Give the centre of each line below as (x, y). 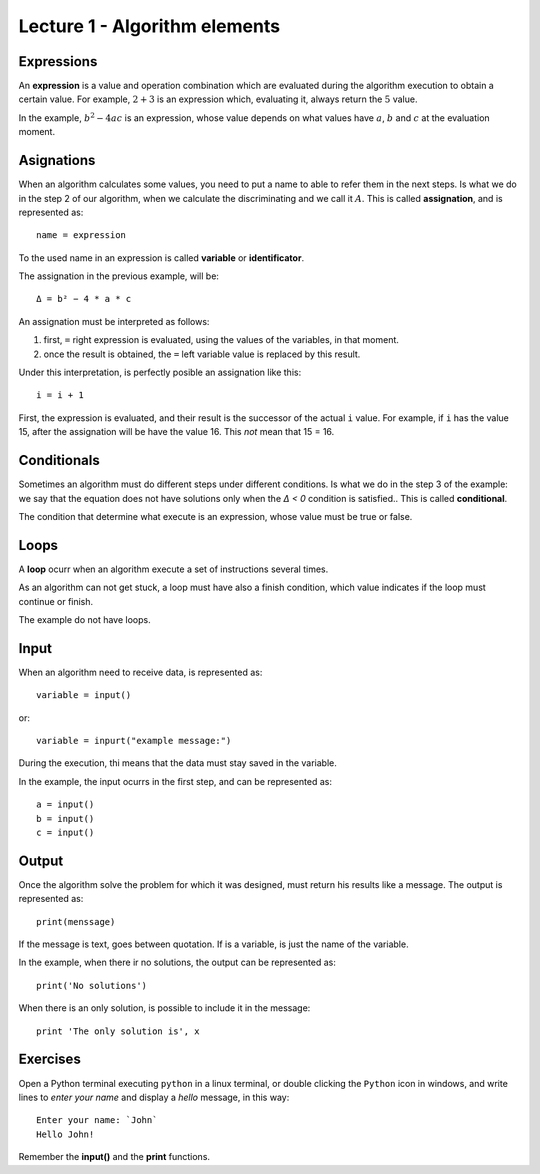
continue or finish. (56, 601)
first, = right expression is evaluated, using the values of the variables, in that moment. (221, 340)
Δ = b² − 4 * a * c (84, 299)
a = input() (65, 804)
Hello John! (65, 1134)
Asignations (57, 160)
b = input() (65, 818)
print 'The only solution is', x (118, 1031)
